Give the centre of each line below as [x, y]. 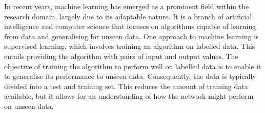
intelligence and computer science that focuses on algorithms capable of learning [130, 26]
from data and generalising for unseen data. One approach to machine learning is [131, 36]
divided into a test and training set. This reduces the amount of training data [126, 86]
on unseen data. [29, 106]
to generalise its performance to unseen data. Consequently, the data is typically [130, 76]
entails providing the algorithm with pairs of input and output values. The [121, 56]
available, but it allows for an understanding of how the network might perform [129, 96]
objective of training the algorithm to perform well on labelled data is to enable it [133, 66]
